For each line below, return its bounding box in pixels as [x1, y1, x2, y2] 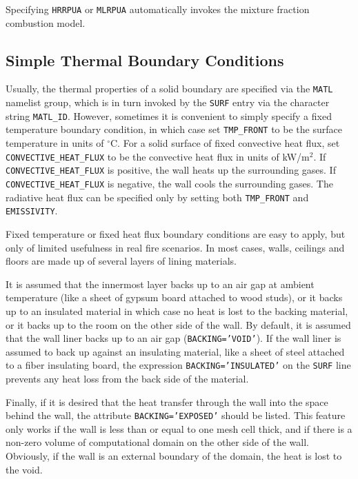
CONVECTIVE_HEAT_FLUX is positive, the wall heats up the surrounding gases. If [6, 163, 336, 177]
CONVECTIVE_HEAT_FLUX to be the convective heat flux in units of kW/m [6, 149, 310, 163]
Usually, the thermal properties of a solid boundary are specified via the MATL [6, 81, 333, 96]
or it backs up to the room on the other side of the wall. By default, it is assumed [6, 317, 351, 332]
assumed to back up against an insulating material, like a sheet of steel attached [6, 344, 345, 358]
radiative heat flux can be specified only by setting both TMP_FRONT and [6, 190, 309, 204]
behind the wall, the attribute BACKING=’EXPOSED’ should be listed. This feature [6, 408, 346, 422]
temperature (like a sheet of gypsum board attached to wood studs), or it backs [6, 290, 343, 305]
